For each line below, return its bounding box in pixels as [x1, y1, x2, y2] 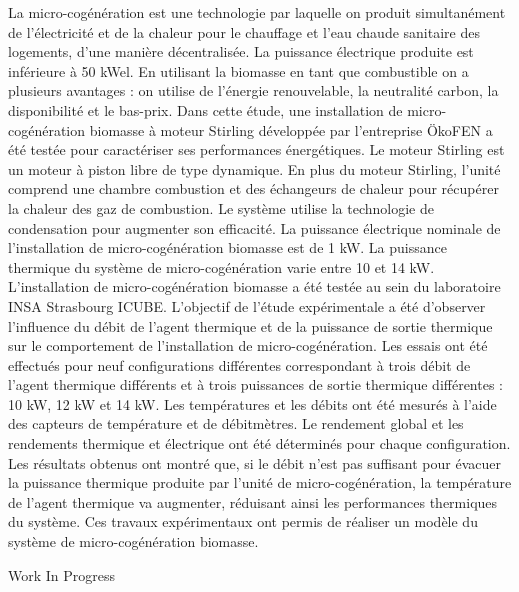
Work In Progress [8, 564, 116, 585]
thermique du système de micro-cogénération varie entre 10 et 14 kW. [8, 256, 435, 277]
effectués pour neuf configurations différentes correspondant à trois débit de [8, 354, 471, 375]
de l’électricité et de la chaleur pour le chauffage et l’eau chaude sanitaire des [8, 21, 480, 42]
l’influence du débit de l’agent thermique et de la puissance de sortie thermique [8, 315, 493, 336]
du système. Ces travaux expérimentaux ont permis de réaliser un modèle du [8, 511, 478, 532]
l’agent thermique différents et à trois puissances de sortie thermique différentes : [8, 374, 503, 395]
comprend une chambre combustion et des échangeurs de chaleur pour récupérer [8, 178, 499, 199]
